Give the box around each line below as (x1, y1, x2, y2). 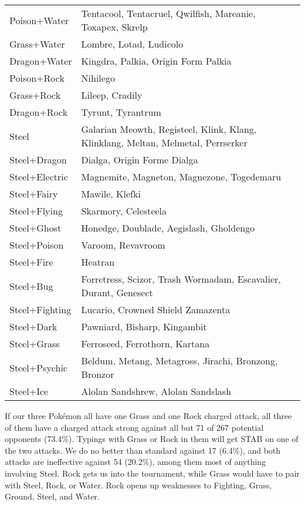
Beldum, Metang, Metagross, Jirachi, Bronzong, (81, 354, 278, 367)
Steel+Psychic (9, 360, 67, 374)
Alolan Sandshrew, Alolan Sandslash (81, 384, 232, 398)
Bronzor (81, 367, 114, 381)
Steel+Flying (9, 204, 63, 217)
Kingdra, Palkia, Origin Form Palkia (81, 54, 232, 68)
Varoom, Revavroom (81, 238, 165, 252)
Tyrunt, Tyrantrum (81, 105, 161, 119)
